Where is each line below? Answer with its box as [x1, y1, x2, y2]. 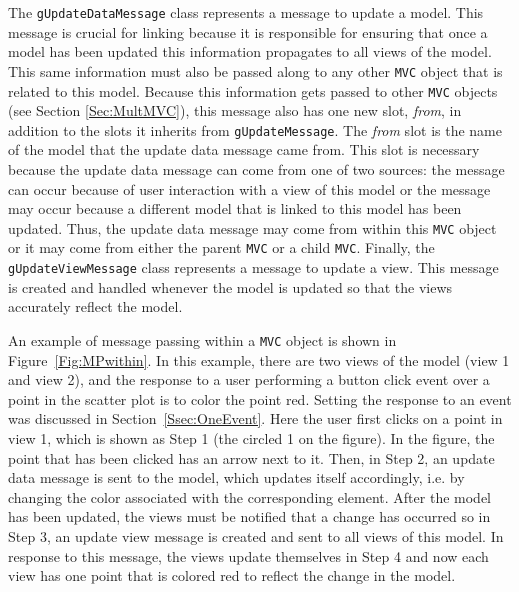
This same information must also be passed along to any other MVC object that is [8, 60, 503, 81]
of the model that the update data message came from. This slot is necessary [8, 139, 480, 160]
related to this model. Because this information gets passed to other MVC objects [8, 80, 498, 101]
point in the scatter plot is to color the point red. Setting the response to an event [8, 388, 512, 409]
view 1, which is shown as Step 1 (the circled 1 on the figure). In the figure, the [8, 427, 495, 448]
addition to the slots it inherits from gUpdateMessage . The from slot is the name [8, 119, 502, 140]
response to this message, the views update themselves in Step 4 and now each [8, 545, 489, 566]
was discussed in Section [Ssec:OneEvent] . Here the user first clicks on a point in [8, 408, 503, 429]
